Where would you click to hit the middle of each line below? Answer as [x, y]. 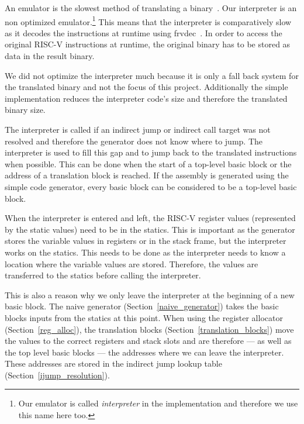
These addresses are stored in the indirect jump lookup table [113, 363]
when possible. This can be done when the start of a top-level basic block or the [148, 163]
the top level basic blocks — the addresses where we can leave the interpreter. [144, 352]
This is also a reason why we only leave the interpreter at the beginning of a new [150, 294]
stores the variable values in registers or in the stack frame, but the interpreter [146, 241]
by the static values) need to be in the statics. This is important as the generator [150, 229]
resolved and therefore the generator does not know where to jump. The [134, 141]
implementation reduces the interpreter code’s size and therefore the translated [146, 98]
